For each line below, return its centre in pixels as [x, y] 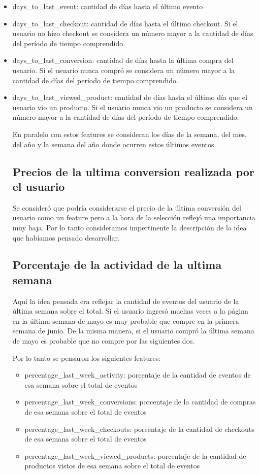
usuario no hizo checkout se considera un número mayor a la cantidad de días [133, 33]
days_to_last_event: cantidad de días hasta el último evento [108, 6]
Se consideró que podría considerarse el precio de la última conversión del [127, 207]
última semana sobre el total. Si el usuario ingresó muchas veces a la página [130, 311]
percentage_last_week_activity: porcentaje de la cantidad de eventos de [138, 375]
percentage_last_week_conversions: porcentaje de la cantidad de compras [140, 402]
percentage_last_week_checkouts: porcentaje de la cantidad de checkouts [139, 429]
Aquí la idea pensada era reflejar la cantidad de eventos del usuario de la [126, 301]
